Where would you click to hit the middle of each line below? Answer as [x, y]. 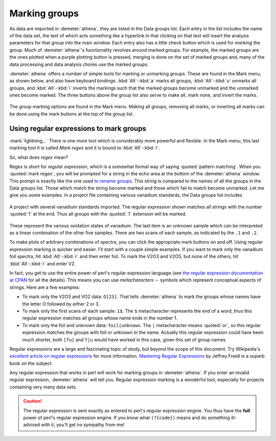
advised [32, 425]
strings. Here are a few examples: [45, 287]
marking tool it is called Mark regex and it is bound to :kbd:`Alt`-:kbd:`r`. [85, 148]
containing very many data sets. [43, 387]
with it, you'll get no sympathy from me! [83, 425]
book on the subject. [31, 363]
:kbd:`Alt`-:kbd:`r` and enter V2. [43, 264]
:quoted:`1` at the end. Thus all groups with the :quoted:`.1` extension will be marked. [98, 214]
